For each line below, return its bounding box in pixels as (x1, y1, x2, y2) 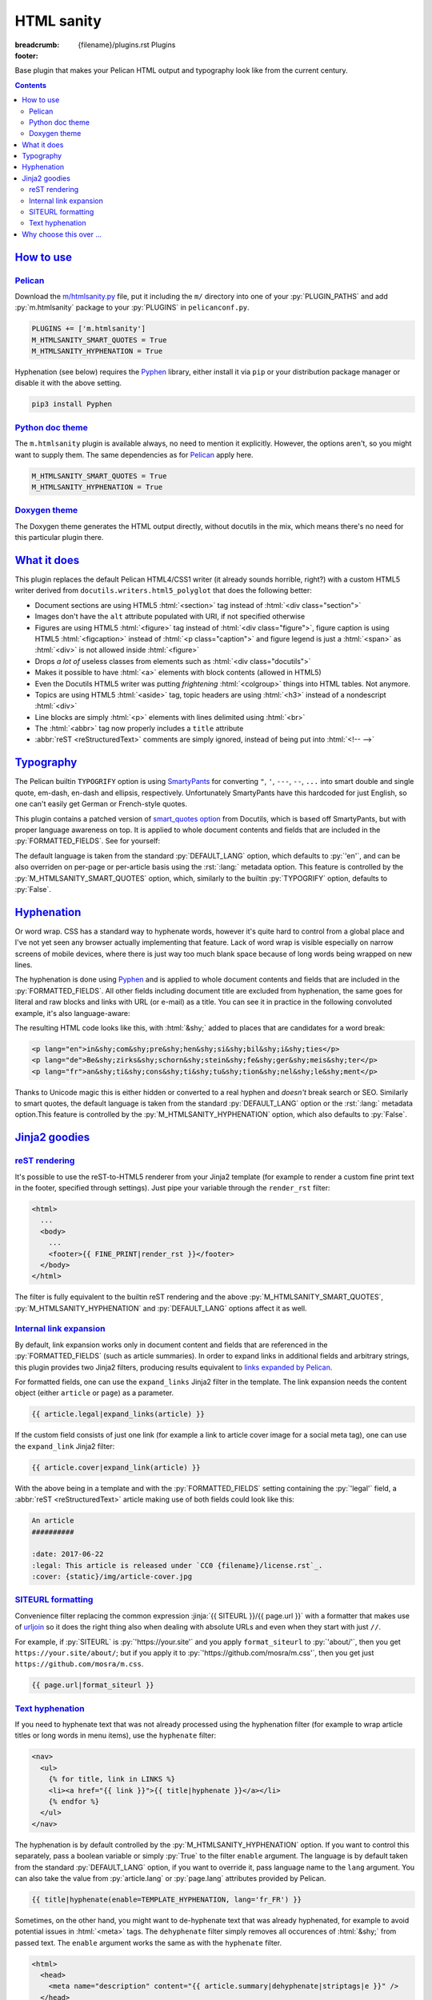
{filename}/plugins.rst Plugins (78, 40, 176, 50)
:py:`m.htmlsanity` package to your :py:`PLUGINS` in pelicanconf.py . (14, 302, 250, 312)
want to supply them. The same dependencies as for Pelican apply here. (14, 450, 254, 459)
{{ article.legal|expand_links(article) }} (31, 1410, 206, 1419)
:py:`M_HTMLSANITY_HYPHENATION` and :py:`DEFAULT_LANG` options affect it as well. (14, 1303, 307, 1313)
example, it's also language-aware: (14, 1008, 131, 1018)
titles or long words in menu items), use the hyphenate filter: (14, 1730, 216, 1740)
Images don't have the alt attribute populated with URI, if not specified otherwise (34, 612, 306, 622)
